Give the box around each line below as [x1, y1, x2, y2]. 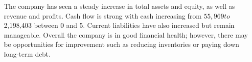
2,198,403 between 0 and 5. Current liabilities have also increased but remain [4, 20, 235, 30]
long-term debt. [4, 48, 50, 59]
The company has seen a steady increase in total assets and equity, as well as [4, 1, 235, 11]
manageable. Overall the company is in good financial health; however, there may [4, 29, 248, 40]
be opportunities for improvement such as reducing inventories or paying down [4, 39, 239, 49]
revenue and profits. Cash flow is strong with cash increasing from [4, 10, 202, 21]
